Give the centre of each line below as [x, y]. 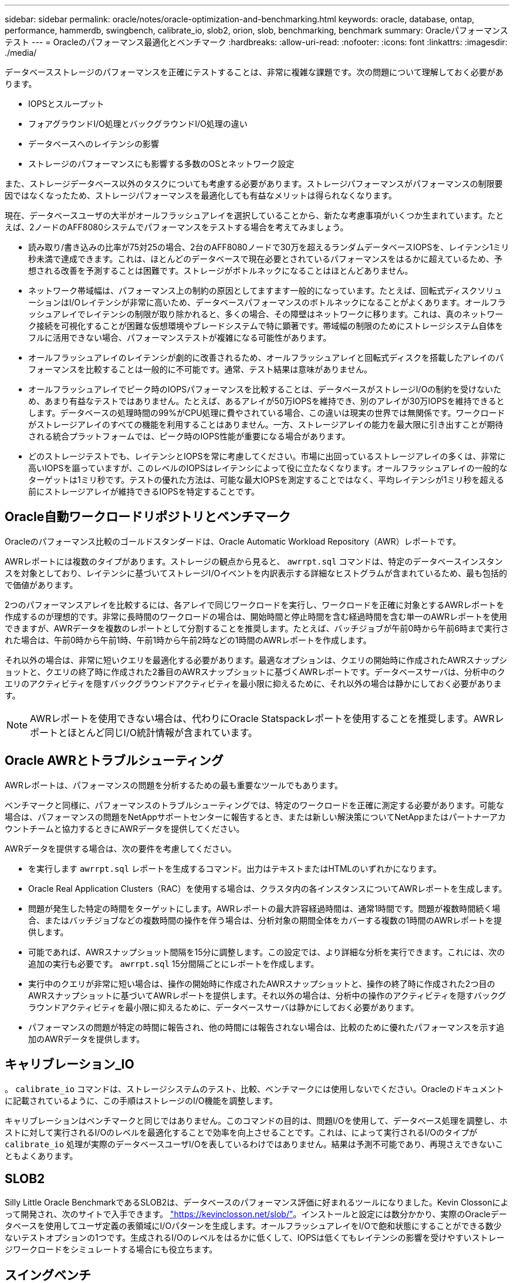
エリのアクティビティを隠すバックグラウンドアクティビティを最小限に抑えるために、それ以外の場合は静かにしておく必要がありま [253, 683]
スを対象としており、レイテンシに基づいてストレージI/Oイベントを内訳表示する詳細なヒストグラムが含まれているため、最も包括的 [256, 573]
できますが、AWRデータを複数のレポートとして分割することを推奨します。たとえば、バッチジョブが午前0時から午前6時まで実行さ [257, 628]
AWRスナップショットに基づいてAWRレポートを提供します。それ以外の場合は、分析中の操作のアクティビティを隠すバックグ [267, 995]
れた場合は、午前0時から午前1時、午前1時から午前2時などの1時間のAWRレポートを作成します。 [188, 640]
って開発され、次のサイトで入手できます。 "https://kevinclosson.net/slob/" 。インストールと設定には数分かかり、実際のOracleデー [256, 1214]
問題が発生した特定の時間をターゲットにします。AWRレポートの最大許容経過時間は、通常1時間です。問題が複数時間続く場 [264, 908]
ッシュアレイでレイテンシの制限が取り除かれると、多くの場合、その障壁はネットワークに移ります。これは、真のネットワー [266, 314]
